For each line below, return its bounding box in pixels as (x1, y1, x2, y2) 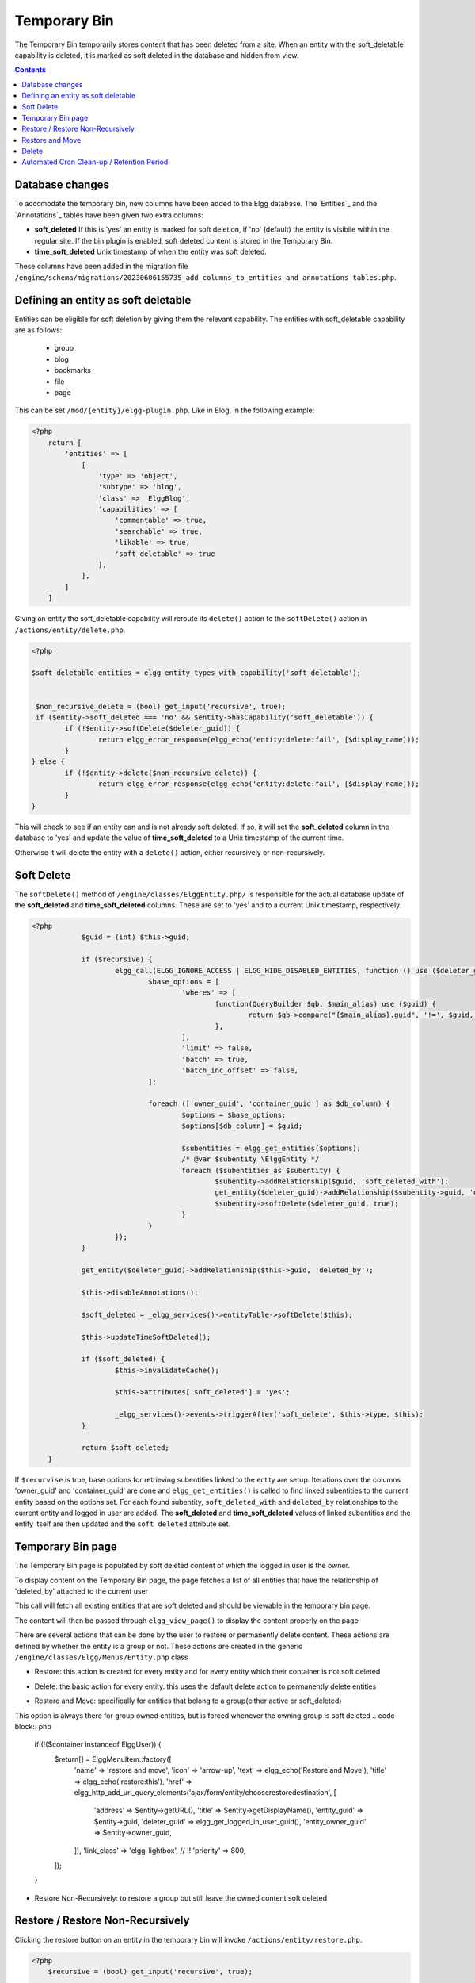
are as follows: (14, 325, 63, 335)
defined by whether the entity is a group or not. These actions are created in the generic (14, 1641, 303, 1651)
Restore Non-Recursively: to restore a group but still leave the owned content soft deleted (34, 1893, 328, 1903)
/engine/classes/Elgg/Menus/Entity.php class (14, 1652, 188, 1662)
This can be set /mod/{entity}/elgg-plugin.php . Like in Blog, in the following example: (14, 405, 315, 416)
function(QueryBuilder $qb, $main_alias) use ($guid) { (215, 999, 437, 1008)
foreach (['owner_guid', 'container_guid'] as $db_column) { (147, 1099, 391, 1108)
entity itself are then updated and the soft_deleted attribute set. (14, 1519, 231, 1528)
